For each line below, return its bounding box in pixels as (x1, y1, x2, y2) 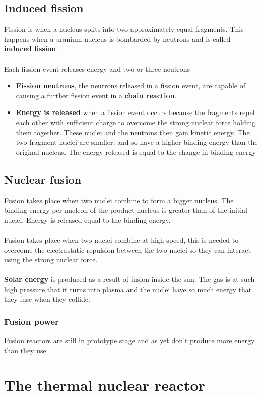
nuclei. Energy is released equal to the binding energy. (4, 214, 171, 225)
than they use (4, 345, 46, 355)
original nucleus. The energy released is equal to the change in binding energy (16, 146, 256, 157)
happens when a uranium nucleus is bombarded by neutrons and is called (4, 33, 231, 44)
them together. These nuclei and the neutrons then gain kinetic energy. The (16, 127, 250, 137)
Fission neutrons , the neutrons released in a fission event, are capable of (16, 80, 245, 91)
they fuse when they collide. (4, 294, 90, 304)
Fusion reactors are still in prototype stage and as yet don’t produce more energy (4, 335, 255, 346)
